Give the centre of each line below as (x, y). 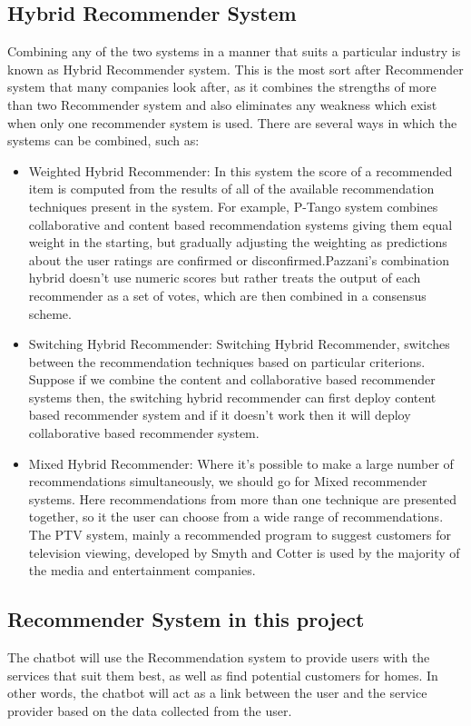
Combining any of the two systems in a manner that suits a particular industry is (234, 51)
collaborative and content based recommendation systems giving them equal (240, 224)
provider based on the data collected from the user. (150, 710)
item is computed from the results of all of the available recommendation (231, 189)
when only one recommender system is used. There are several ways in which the (232, 122)
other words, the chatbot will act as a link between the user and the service (217, 693)
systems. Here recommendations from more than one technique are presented (242, 498)
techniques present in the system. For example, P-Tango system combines (233, 206)
